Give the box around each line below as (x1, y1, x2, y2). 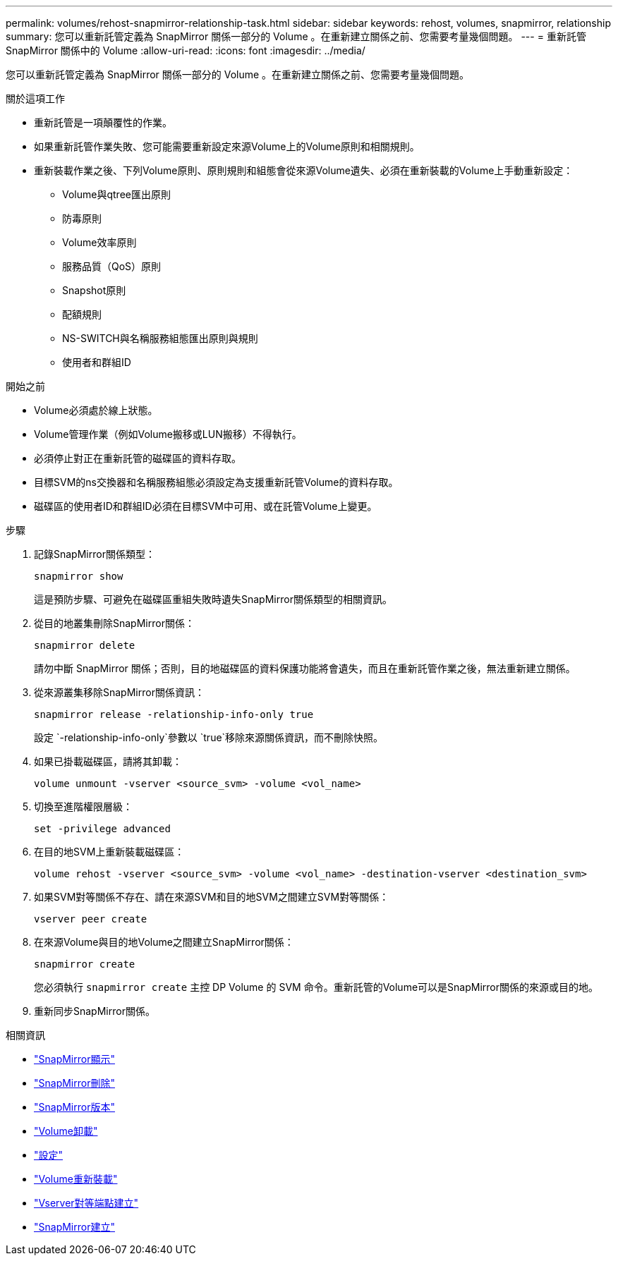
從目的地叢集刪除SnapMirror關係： (34, 617, 195, 629)
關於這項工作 (6, 92, 65, 104)
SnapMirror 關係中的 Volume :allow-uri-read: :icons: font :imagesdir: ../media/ (6, 44, 365, 56)
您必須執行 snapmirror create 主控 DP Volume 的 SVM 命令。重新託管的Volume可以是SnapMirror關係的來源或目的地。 (34, 981, 598, 993)
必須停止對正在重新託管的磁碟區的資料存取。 (34, 452, 241, 464)
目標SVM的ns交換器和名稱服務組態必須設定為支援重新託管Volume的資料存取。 (34, 476, 399, 488)
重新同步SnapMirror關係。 (34, 1005, 155, 1017)
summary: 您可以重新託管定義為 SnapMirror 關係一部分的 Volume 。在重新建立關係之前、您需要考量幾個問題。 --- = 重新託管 (6, 30, 586, 42)
